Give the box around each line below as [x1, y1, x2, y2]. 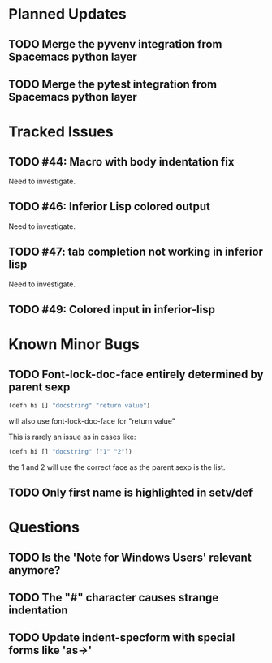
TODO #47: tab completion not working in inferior [8, 245, 264, 259]
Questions [8, 519, 80, 536]
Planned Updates [8, 5, 127, 24]
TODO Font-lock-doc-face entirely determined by [8, 367, 264, 381]
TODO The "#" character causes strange [8, 591, 219, 605]
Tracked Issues [8, 123, 114, 141]
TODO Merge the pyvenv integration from [8, 37, 222, 51]
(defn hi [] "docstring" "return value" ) [8, 401, 151, 410]
